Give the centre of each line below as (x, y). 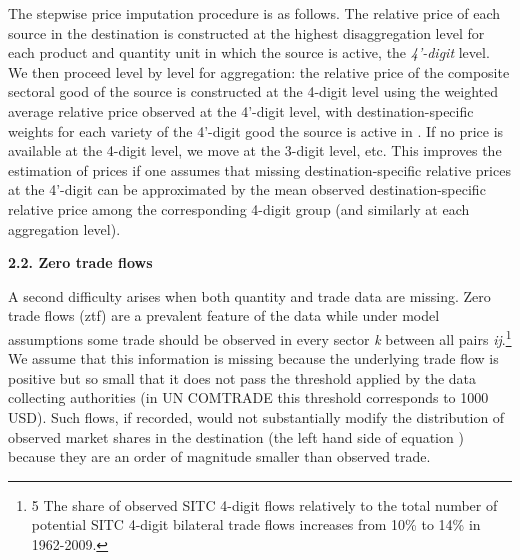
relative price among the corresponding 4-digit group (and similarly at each (239, 208)
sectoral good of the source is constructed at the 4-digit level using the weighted (253, 91)
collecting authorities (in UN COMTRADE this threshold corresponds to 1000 (248, 397)
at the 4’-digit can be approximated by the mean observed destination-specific (247, 189)
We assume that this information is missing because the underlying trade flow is (253, 358)
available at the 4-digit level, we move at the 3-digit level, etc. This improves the (255, 150)
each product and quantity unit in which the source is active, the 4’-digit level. (249, 52)
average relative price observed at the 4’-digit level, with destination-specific (241, 110)
